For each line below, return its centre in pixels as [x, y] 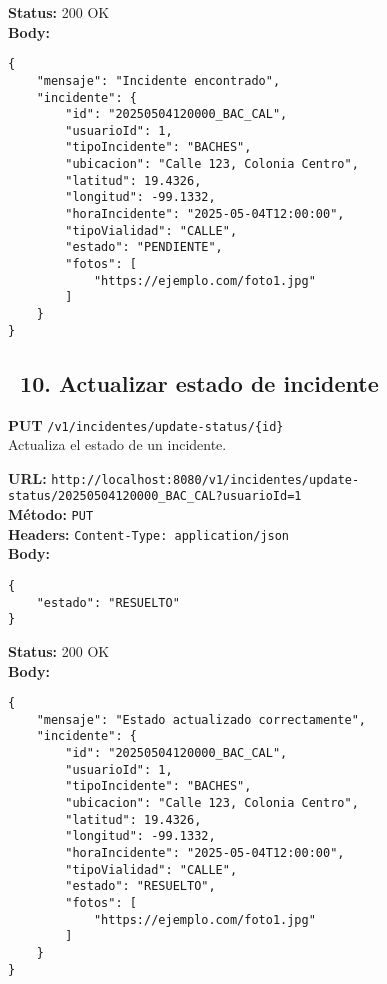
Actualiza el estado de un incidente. [117, 444]
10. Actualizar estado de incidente [199, 382]
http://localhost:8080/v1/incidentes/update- [205, 479]
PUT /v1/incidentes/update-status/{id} [146, 424]
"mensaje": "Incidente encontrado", [158, 80]
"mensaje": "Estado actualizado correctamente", [201, 719]
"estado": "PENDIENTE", [144, 247]
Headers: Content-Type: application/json [149, 533]
